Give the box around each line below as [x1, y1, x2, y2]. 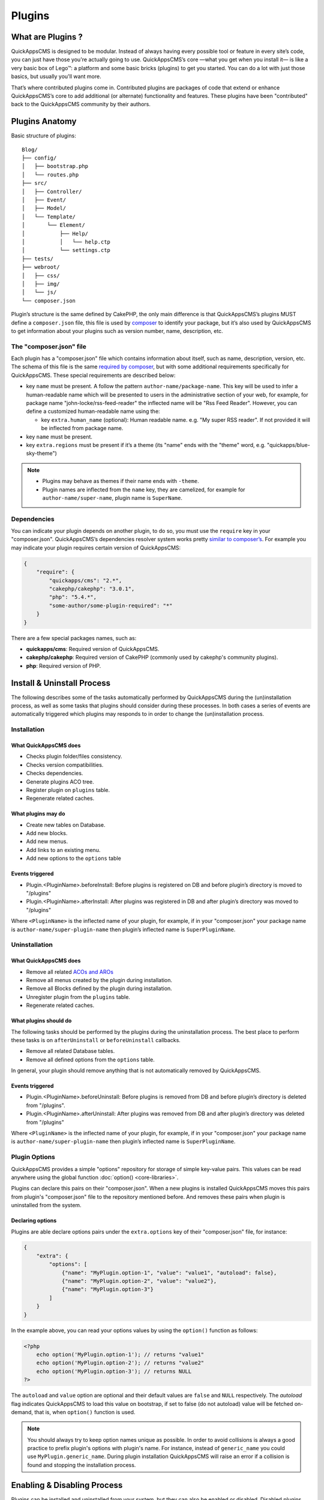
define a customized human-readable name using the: [26, 408, 160, 415]
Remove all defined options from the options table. [26, 1056, 155, 1063]
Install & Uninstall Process [11, 678, 111, 688]
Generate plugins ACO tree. [26, 778, 94, 785]
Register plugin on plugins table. [26, 786, 110, 793]
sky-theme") [26, 450, 57, 457]
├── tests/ [22, 255, 54, 262]
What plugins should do [11, 1017, 72, 1024]
